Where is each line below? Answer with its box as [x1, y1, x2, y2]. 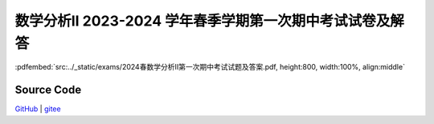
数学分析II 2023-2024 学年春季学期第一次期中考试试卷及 [14, 12, 391, 30]
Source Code [14, 83, 82, 97]
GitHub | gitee [14, 104, 61, 114]
